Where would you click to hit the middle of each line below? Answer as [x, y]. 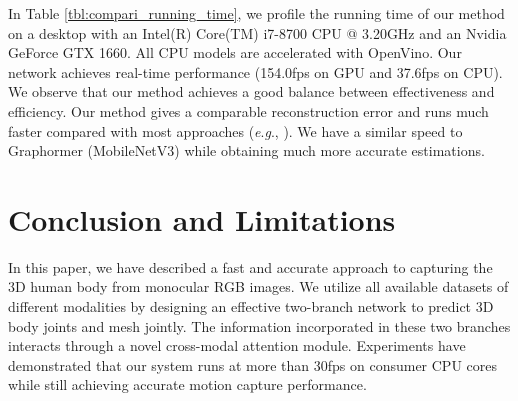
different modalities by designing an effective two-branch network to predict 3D [251, 306]
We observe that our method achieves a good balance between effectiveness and [251, 91]
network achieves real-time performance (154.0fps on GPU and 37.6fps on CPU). [255, 71]
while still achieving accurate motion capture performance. [187, 384]
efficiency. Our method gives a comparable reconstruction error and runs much [248, 110]
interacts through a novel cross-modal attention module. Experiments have [237, 345]
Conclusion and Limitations [202, 218]
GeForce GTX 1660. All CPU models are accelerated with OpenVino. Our [235, 52]
